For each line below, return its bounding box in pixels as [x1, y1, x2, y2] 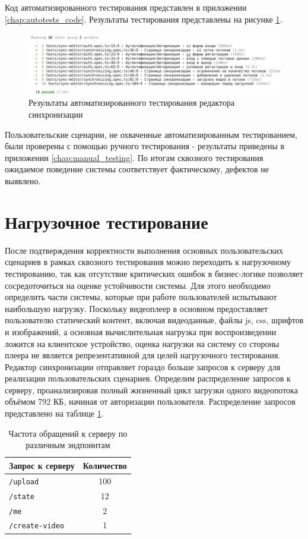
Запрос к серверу [9, 459, 75, 471]
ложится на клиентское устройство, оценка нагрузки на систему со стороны [5, 337, 280, 349]
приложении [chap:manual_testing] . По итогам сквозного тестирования [5, 151, 263, 163]
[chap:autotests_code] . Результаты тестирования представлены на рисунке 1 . [5, 12, 282, 25]
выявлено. [5, 175, 41, 187]
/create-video [9, 522, 65, 531]
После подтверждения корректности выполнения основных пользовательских [5, 244, 284, 256]
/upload [9, 477, 39, 486]
